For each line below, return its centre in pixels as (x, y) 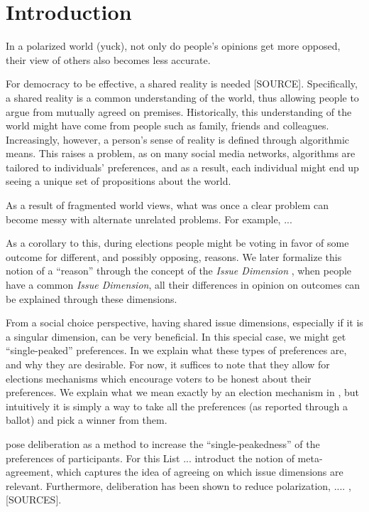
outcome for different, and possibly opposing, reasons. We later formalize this (174, 256)
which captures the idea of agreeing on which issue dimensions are (200, 472)
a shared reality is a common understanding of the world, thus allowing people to (182, 97)
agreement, (29, 472)
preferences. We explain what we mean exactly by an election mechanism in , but (182, 392)
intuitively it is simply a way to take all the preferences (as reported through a (177, 406)
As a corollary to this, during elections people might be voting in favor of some (177, 243)
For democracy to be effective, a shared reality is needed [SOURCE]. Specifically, (182, 84)
